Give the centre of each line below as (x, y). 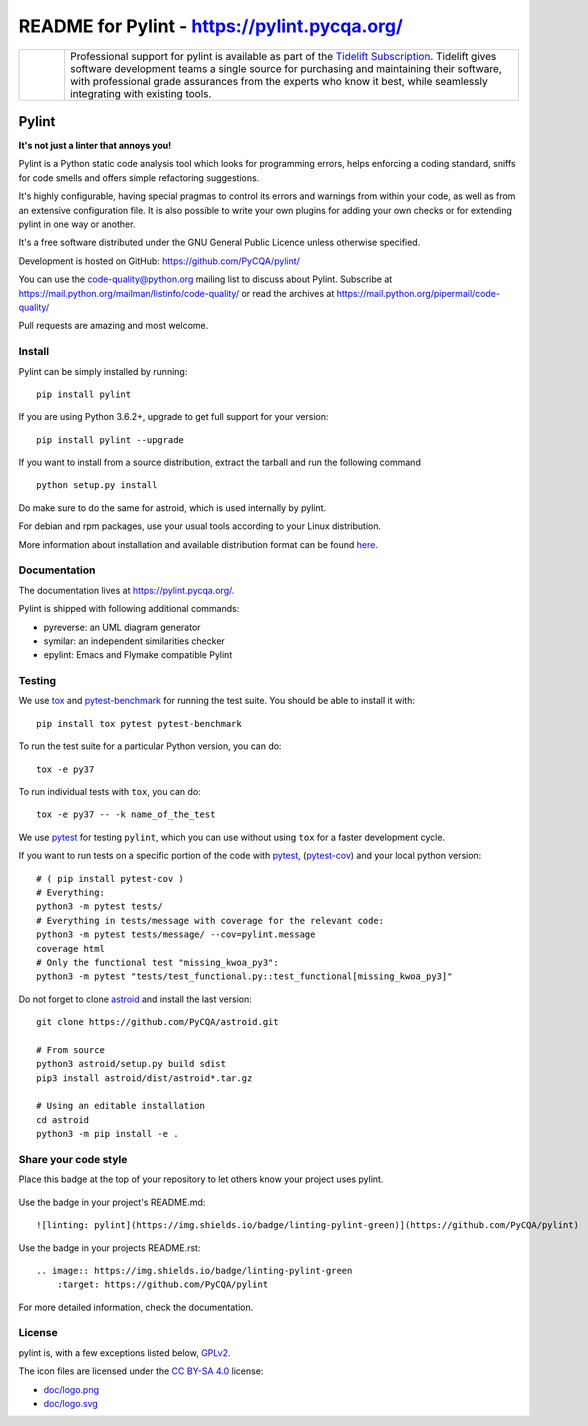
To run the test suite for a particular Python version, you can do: (150, 746)
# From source (70, 1049)
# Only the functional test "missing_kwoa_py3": (157, 962)
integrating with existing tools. (141, 93)
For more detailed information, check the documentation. (136, 1307)
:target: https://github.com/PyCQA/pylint (162, 1284)
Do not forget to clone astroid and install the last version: (135, 999)
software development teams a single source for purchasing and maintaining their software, (286, 68)
